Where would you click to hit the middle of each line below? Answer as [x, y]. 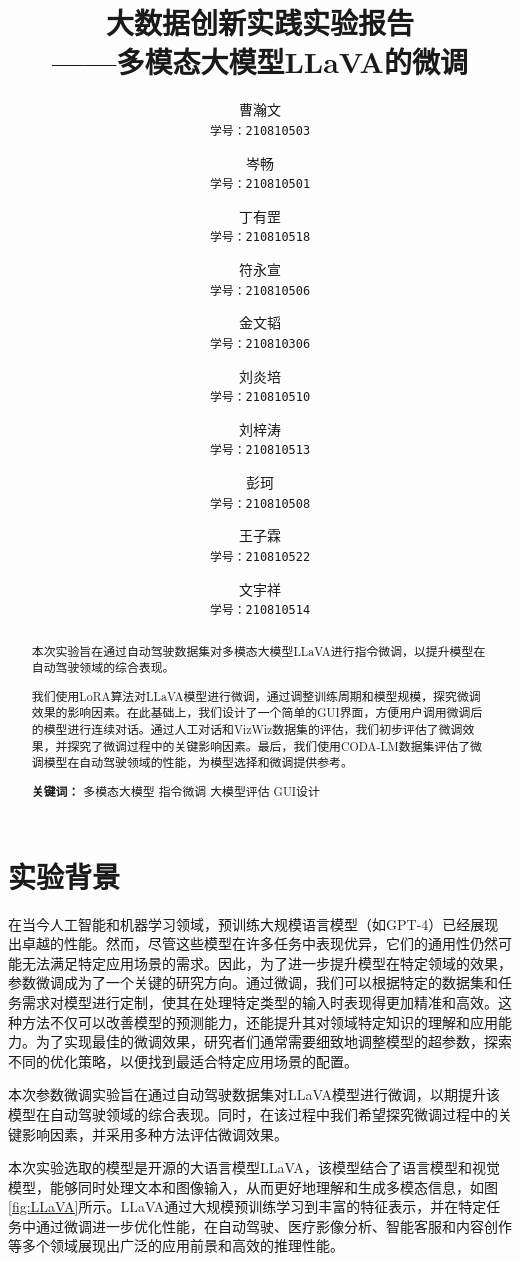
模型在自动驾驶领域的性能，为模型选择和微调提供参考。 [198, 762]
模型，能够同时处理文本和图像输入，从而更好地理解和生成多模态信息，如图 [253, 1186]
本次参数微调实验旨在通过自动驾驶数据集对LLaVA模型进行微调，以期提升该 [254, 1094]
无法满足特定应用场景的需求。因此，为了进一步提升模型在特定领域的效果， [266, 962]
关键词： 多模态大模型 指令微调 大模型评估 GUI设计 [175, 791]
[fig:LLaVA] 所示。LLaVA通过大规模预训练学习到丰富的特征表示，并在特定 [247, 1206]
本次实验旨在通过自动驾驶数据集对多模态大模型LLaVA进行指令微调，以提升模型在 [258, 650]
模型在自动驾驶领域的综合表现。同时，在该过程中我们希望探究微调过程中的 [253, 1113]
